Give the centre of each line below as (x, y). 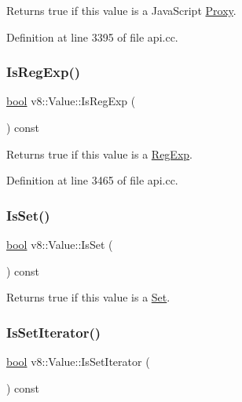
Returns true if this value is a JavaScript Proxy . (121, 10)
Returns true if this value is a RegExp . (99, 153)
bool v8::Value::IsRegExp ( (71, 101)
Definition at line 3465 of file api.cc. (92, 180)
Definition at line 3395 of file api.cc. (92, 37)
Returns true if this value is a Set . (88, 297)
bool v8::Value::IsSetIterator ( (78, 361)
